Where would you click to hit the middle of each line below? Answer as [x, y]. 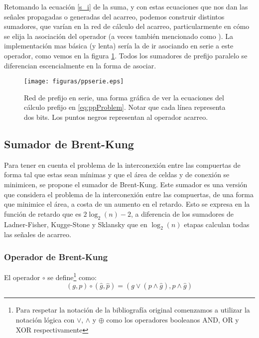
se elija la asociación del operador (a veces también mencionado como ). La [119, 36]
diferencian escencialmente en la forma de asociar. [80, 65]
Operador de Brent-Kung [56, 256]
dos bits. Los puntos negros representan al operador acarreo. [116, 117]
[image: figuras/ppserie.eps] [74, 82]
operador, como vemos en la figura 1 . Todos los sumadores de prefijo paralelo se [126, 55]
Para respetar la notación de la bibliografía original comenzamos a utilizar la [133, 310]
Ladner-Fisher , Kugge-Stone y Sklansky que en [76, 224]
